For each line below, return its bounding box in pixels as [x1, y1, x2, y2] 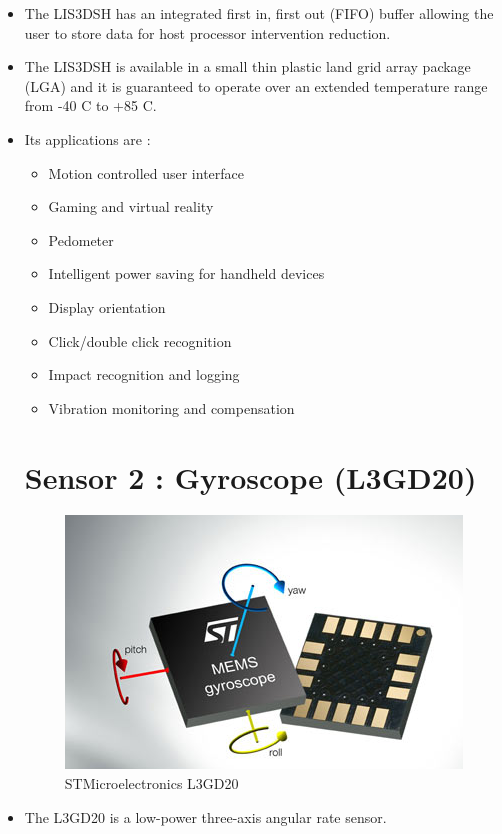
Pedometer [48, 229, 114, 250]
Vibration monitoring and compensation [48, 397, 295, 418]
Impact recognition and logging [48, 364, 240, 385]
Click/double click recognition [48, 330, 232, 351]
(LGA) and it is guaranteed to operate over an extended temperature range [24, 75, 488, 96]
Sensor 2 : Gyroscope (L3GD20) [24, 456, 477, 497]
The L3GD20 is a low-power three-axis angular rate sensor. [24, 806, 387, 827]
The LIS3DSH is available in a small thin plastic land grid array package [24, 56, 471, 77]
